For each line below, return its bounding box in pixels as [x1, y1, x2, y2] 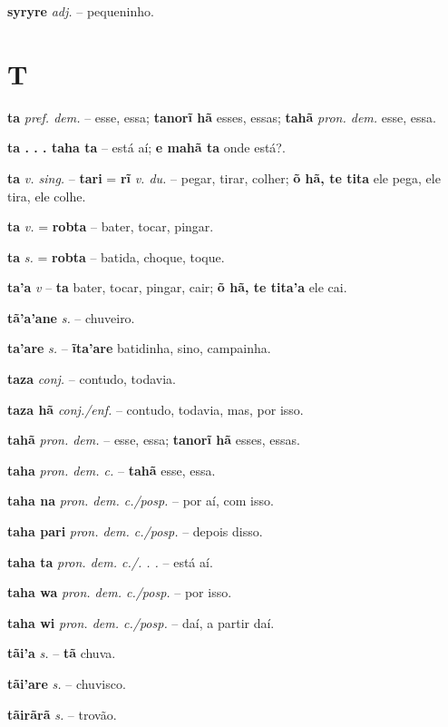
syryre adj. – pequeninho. [7, 2, 154, 20]
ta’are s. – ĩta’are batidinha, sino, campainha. [7, 339, 271, 358]
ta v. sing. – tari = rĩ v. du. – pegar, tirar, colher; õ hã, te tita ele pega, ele [7, 168, 441, 187]
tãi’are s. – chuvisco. [7, 674, 126, 693]
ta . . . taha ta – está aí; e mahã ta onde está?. [7, 138, 286, 157]
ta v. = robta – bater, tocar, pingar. [7, 217, 214, 236]
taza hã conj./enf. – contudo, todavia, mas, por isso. [7, 399, 304, 418]
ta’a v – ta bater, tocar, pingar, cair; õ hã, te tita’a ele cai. [7, 278, 347, 297]
